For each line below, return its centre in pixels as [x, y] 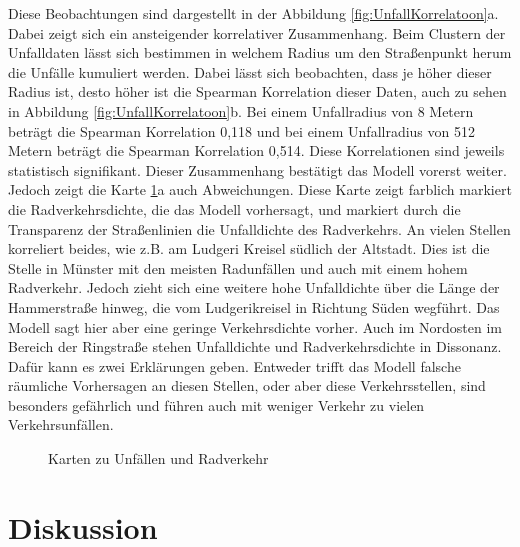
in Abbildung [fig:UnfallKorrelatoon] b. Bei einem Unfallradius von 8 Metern [241, 110]
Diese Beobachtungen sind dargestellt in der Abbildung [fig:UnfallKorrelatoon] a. [253, 13]
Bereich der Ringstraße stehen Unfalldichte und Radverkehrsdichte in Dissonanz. [255, 346]
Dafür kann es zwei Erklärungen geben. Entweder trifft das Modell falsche [234, 365]
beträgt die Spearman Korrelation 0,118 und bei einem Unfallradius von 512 [241, 130]
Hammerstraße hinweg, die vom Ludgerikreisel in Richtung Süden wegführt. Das [254, 306]
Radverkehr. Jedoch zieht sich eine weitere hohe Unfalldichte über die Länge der [254, 287]
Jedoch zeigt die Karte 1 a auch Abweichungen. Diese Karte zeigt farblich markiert [260, 189]
